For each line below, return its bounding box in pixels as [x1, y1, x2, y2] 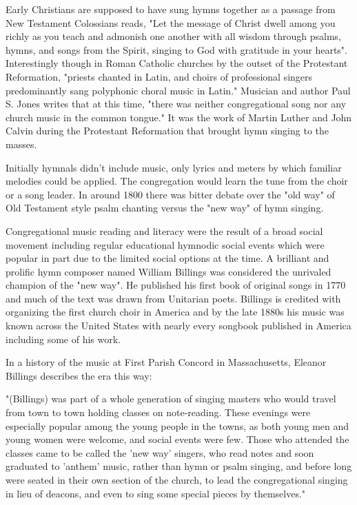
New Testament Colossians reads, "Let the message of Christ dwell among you [6, 15, 336, 30]
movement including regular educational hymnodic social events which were [6, 237, 325, 251]
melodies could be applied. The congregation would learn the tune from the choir [6, 174, 348, 188]
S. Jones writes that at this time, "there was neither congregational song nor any [6, 96, 347, 111]
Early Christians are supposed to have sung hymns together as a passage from [6, 2, 336, 16]
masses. [6, 136, 37, 151]
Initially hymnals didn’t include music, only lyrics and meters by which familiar [6, 160, 342, 174]
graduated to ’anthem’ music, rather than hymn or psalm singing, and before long [6, 459, 352, 473]
